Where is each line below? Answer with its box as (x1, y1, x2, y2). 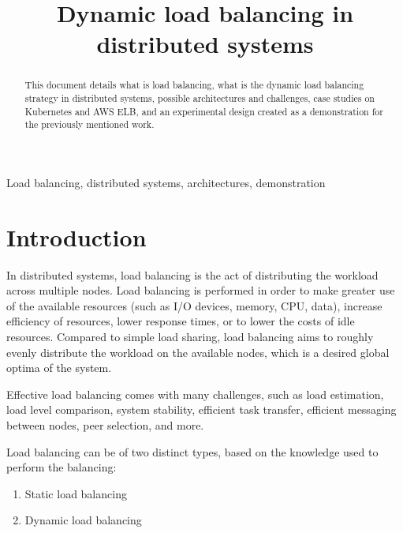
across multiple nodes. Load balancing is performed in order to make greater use (6, 282, 395, 298)
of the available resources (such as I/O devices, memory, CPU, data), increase (6, 297, 382, 313)
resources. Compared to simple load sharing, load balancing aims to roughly (6, 328, 374, 345)
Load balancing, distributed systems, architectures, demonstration (6, 174, 326, 190)
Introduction (6, 220, 147, 253)
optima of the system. (6, 359, 112, 376)
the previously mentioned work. (24, 118, 155, 131)
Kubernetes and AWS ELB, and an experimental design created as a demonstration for (24, 104, 383, 118)
